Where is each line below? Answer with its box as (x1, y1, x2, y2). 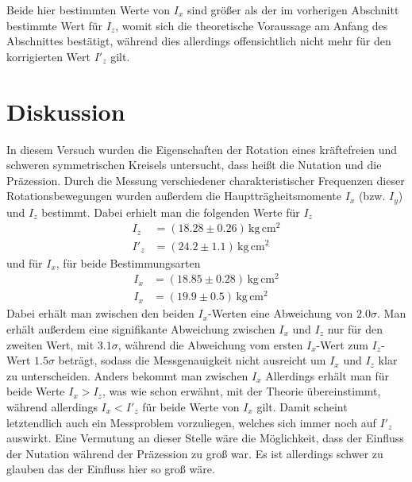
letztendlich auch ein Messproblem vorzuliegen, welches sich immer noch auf (6, 414, 376, 430)
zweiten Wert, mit (6, 336, 94, 353)
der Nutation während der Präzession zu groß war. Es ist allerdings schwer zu (6, 445, 383, 461)
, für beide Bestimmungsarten (56, 254, 201, 271)
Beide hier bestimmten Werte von (6, 2, 171, 17)
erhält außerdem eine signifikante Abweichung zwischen (6, 320, 275, 337)
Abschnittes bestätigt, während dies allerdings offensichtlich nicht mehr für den (6, 33, 391, 49)
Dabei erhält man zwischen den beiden (6, 305, 194, 322)
